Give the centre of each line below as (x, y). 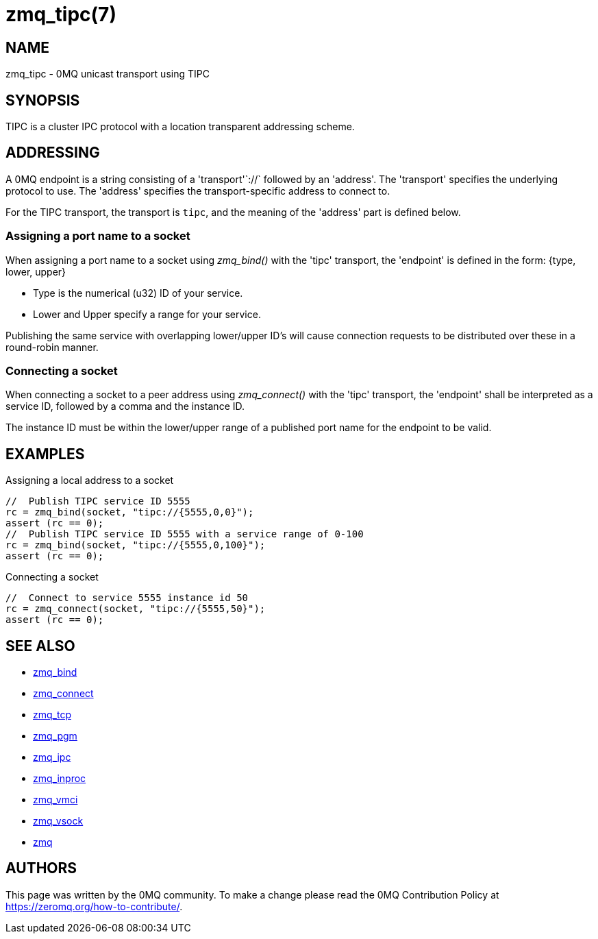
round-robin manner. (52, 347)
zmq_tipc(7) (61, 14)
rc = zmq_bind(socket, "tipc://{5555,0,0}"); (130, 512)
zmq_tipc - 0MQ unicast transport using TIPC (108, 74)
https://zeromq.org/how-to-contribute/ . (94, 906)
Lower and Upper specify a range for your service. (147, 314)
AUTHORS (41, 868)
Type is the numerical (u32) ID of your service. (138, 293)
